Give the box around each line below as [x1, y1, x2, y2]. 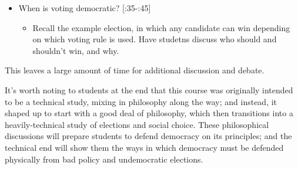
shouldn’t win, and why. [32, 44, 119, 56]
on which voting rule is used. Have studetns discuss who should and [32, 33, 277, 45]
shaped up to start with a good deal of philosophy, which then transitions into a [5, 107, 293, 119]
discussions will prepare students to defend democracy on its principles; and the [5, 130, 292, 142]
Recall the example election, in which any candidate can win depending [32, 21, 290, 33]
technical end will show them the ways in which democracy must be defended [5, 141, 284, 153]
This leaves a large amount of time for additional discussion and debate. [5, 64, 264, 76]
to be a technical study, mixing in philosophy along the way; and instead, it [5, 95, 277, 107]
